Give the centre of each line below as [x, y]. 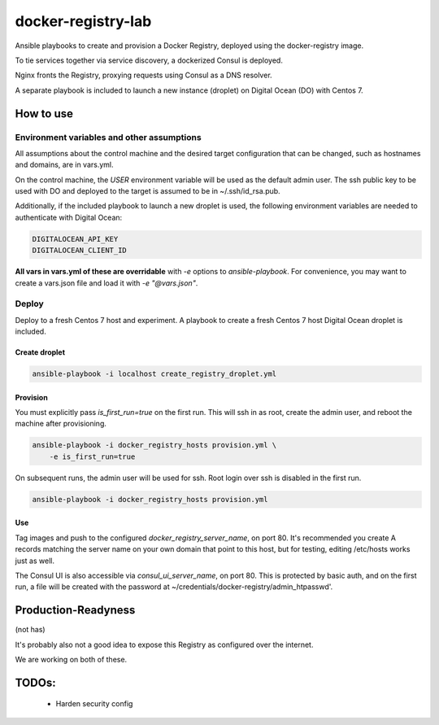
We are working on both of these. [71, 660]
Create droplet [40, 352]
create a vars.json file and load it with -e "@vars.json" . [106, 283]
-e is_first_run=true [92, 456]
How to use [44, 114]
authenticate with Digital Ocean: [69, 217]
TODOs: [35, 682]
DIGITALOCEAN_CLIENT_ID [80, 251]
